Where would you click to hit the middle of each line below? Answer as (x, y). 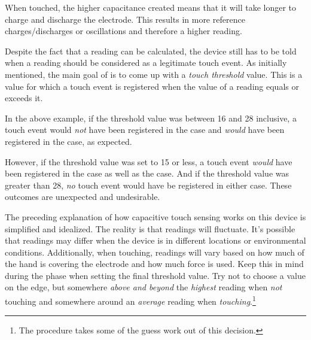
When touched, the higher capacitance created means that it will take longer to (151, 7)
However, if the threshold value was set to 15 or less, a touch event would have (149, 161)
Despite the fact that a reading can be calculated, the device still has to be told (151, 51)
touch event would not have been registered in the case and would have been (145, 130)
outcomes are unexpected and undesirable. (83, 197)
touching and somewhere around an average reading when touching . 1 (130, 300)
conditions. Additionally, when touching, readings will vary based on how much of (155, 252)
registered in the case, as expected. (68, 141)
